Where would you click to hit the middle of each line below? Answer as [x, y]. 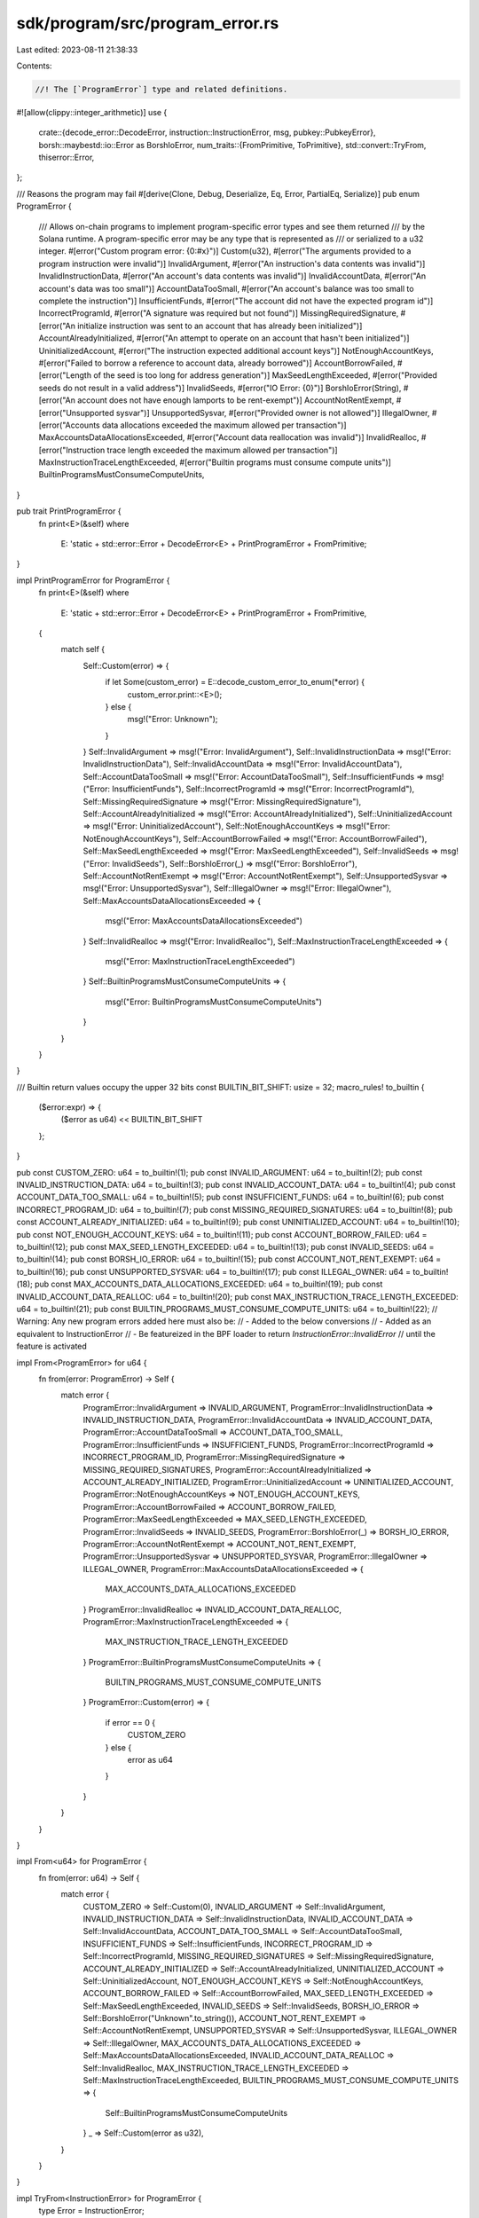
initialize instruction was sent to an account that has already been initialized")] [220, 326]
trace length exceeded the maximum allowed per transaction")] [222, 450]
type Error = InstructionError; [92, 2211]
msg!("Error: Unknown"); [173, 720]
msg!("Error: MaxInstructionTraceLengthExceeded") [200, 961]
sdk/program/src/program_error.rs [148, 23]
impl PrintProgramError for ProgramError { [93, 580]
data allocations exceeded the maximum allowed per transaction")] [224, 425]
